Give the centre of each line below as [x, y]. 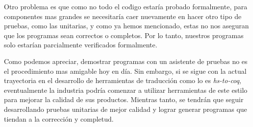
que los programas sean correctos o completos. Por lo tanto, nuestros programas [124, 35]
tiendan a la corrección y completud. [59, 118]
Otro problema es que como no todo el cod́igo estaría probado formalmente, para [126, 6]
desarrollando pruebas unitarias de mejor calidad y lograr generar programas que [126, 109]
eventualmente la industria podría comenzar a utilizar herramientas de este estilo [126, 90]
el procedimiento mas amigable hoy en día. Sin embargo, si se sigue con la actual [125, 71]
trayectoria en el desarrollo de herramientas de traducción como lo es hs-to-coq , [123, 80]
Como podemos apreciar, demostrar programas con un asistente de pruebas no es [126, 61]
